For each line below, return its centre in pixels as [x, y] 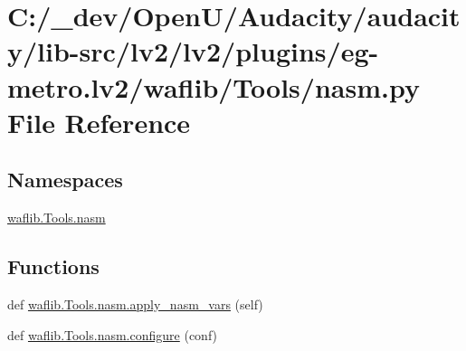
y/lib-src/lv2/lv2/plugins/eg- [193, 51]
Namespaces [65, 180]
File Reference [99, 122]
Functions [53, 266]
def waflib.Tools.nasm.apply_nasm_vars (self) [135, 304]
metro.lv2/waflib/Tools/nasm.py [214, 86]
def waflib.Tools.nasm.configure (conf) [113, 334]
